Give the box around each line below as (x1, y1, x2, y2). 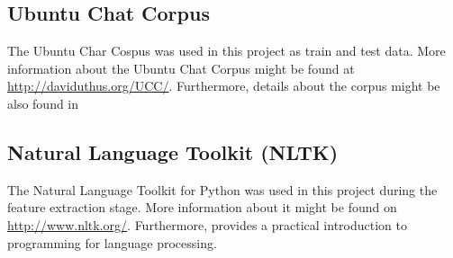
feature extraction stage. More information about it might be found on (7, 198, 397, 217)
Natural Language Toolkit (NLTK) (7, 138, 339, 165)
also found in (7, 93, 79, 112)
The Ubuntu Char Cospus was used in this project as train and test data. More (7, 41, 446, 60)
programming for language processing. (7, 233, 217, 252)
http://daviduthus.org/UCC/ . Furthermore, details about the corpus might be (7, 76, 440, 95)
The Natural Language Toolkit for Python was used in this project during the (7, 180, 438, 199)
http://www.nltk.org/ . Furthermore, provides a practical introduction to (7, 215, 407, 234)
